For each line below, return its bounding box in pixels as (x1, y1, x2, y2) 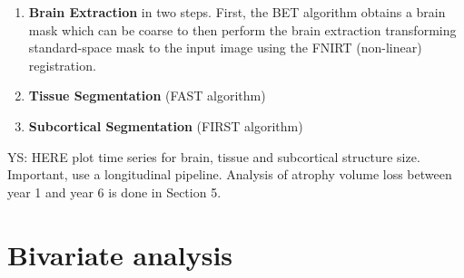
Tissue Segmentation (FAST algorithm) (28, 86, 266, 105)
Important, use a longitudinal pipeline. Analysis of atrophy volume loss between (7, 165, 452, 184)
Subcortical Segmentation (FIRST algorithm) (28, 116, 303, 135)
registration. (28, 55, 96, 74)
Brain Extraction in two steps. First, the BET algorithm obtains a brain (28, 3, 446, 21)
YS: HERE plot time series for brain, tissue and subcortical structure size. (7, 147, 420, 166)
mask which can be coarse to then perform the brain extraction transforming (28, 20, 457, 39)
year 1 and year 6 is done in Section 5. (7, 182, 222, 201)
